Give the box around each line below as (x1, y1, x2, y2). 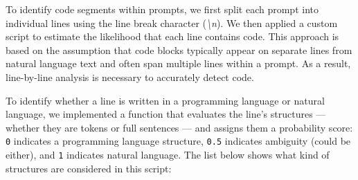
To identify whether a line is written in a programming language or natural (6, 93, 325, 107)
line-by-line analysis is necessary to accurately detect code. (6, 69, 254, 84)
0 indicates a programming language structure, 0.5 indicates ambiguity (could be (6, 134, 351, 148)
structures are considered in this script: (6, 161, 172, 175)
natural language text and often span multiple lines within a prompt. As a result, (6, 56, 351, 71)
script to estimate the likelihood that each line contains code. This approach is (6, 29, 339, 44)
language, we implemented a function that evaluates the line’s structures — (6, 107, 326, 121)
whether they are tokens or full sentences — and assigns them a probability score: (6, 120, 353, 134)
